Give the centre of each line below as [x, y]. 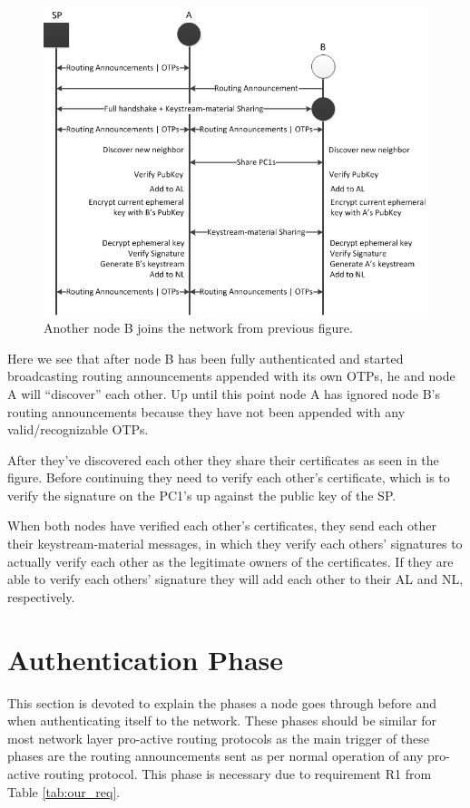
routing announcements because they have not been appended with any [206, 411]
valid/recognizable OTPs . [78, 429]
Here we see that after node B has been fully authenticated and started [206, 358]
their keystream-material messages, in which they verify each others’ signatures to [235, 544]
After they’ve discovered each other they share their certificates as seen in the [223, 459]
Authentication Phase [146, 659]
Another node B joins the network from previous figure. [198, 328]
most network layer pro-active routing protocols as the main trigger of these [218, 738]
